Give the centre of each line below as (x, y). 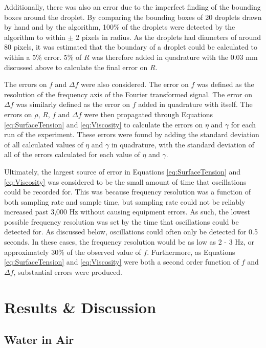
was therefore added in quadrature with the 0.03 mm (175, 57)
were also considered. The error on (135, 84)
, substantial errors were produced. (68, 271)
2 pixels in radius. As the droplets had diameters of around (168, 37)
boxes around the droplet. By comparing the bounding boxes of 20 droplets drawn (133, 17)
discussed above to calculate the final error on (76, 67)
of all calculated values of (44, 144)
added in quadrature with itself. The (195, 104)
